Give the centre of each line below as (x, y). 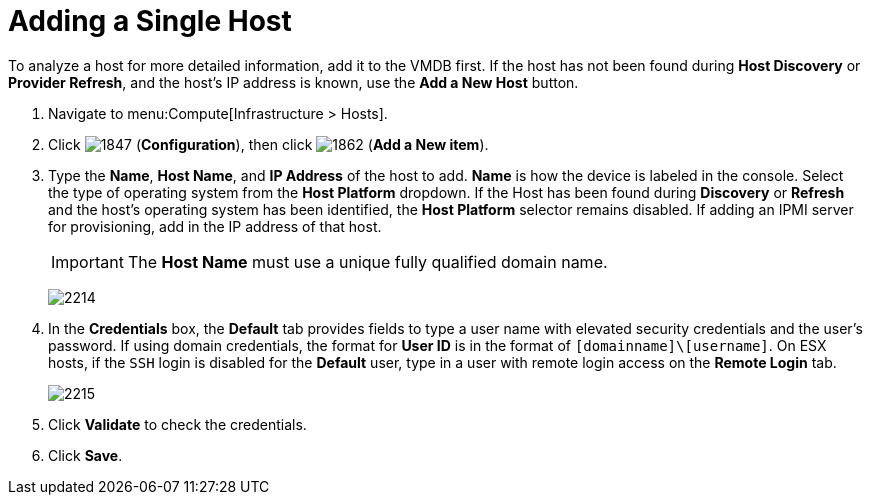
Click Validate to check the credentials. (177, 424)
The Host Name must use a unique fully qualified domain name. (367, 261)
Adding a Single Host (150, 21)
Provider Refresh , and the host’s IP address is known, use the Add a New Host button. (293, 82)
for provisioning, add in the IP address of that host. (215, 226)
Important (87, 261)
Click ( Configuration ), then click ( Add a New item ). (268, 144)
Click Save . (85, 455)
